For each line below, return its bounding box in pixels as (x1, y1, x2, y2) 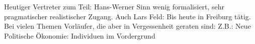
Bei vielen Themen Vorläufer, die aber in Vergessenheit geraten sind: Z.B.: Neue (4, 21, 251, 31)
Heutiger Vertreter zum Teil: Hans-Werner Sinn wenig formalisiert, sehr (4, 1, 225, 11)
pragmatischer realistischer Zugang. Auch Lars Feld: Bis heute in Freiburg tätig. (4, 11, 251, 21)
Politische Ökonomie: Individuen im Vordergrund (4, 30, 155, 41)
